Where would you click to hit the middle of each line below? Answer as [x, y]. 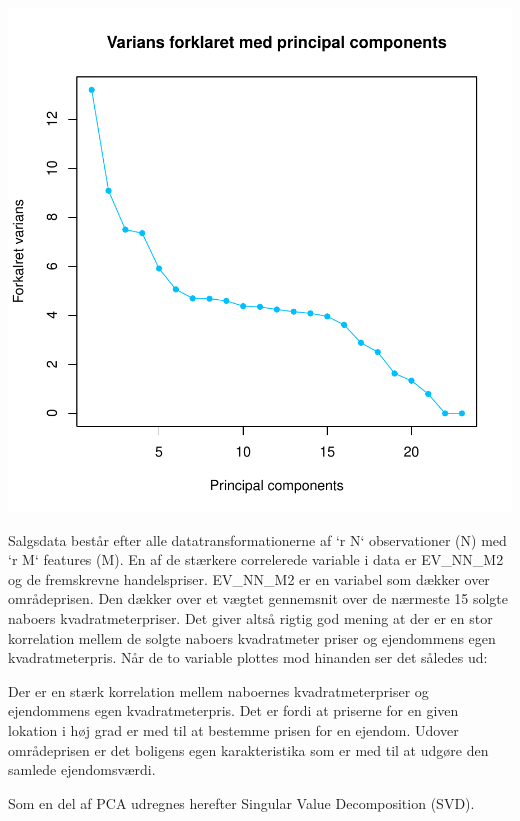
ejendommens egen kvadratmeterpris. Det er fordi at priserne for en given [233, 710]
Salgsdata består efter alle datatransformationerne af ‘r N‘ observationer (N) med [257, 539]
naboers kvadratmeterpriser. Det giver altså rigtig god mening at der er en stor [250, 617]
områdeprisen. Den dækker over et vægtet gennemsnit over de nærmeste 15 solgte [258, 598]
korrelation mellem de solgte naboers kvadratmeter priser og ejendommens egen [252, 637]
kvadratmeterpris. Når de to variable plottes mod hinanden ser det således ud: [248, 657]
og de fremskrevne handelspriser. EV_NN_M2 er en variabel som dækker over [249, 578]
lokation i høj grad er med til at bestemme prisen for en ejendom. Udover [233, 729]
